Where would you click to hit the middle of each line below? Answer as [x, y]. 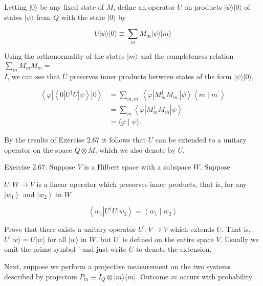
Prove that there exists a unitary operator [70, 229]
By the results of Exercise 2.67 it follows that [75, 140]
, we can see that [34, 76]
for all [57, 239]
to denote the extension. [174, 249]
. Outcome [152, 276]
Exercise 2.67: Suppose [40, 167]
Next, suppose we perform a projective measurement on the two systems [118, 266]
